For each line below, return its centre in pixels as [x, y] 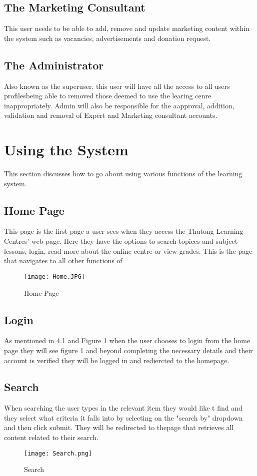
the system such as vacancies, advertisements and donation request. [107, 38]
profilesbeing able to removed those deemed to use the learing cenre [108, 96]
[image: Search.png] [58, 453]
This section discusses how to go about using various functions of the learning [123, 174]
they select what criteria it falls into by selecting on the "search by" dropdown [123, 417]
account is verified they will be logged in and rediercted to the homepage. [117, 360]
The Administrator [54, 65]
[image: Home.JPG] [54, 276]
